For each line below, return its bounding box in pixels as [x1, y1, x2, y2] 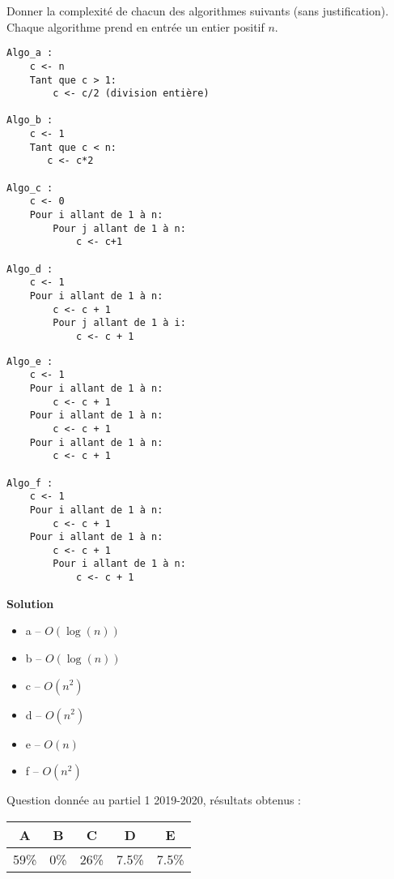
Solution [6, 594, 54, 611]
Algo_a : [6, 47, 53, 59]
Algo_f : [6, 477, 53, 489]
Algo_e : [6, 355, 53, 367]
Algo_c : [6, 182, 53, 194]
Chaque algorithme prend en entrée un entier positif [6, 18, 265, 35]
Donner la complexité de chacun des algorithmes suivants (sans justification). [6, 2, 389, 19]
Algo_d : [6, 263, 53, 275]
